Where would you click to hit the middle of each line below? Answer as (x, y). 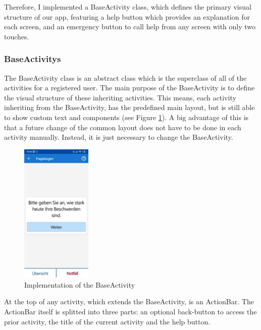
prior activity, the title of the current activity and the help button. (107, 321)
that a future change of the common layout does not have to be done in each (123, 127)
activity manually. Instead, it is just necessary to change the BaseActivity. (119, 137)
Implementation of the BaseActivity (80, 284)
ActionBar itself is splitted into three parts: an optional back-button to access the (130, 311)
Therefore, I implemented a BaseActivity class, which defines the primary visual (128, 7)
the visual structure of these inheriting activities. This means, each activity (120, 97)
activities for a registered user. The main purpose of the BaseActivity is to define (129, 88)
